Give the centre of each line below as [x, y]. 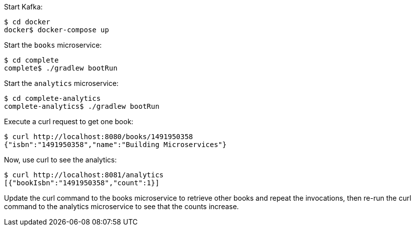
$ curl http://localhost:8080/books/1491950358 [99, 137]
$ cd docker [27, 22]
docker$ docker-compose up [57, 30]
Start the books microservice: [53, 45]
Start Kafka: [23, 7]
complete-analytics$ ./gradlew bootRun [82, 106]
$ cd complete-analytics [52, 98]
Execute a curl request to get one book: [69, 121]
